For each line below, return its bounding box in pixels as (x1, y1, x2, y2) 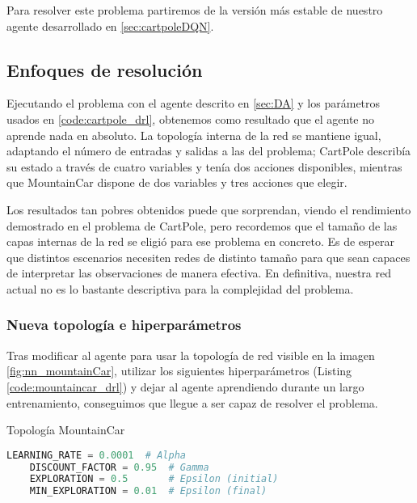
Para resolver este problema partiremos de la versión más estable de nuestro (6, 2, 383, 18)
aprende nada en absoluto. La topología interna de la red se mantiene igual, (6, 126, 381, 143)
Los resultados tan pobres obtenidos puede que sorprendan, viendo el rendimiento (6, 201, 411, 218)
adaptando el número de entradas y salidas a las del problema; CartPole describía (6, 142, 411, 159)
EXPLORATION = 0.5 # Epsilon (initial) (29, 473, 279, 485)
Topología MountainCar (6, 421, 125, 438)
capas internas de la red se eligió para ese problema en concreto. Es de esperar (6, 233, 394, 250)
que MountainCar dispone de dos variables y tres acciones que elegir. (6, 174, 347, 191)
